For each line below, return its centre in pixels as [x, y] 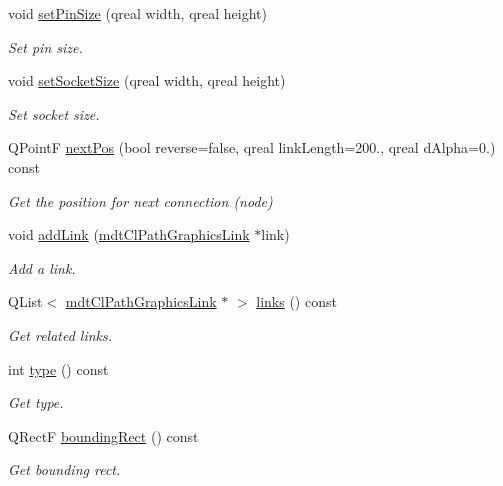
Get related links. [60, 334]
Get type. [36, 402]
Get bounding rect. [64, 469]
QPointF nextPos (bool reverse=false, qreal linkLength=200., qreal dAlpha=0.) [252, 147]
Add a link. [42, 267]
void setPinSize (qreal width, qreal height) [137, 13]
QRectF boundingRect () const [103, 435]
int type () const [58, 368]
